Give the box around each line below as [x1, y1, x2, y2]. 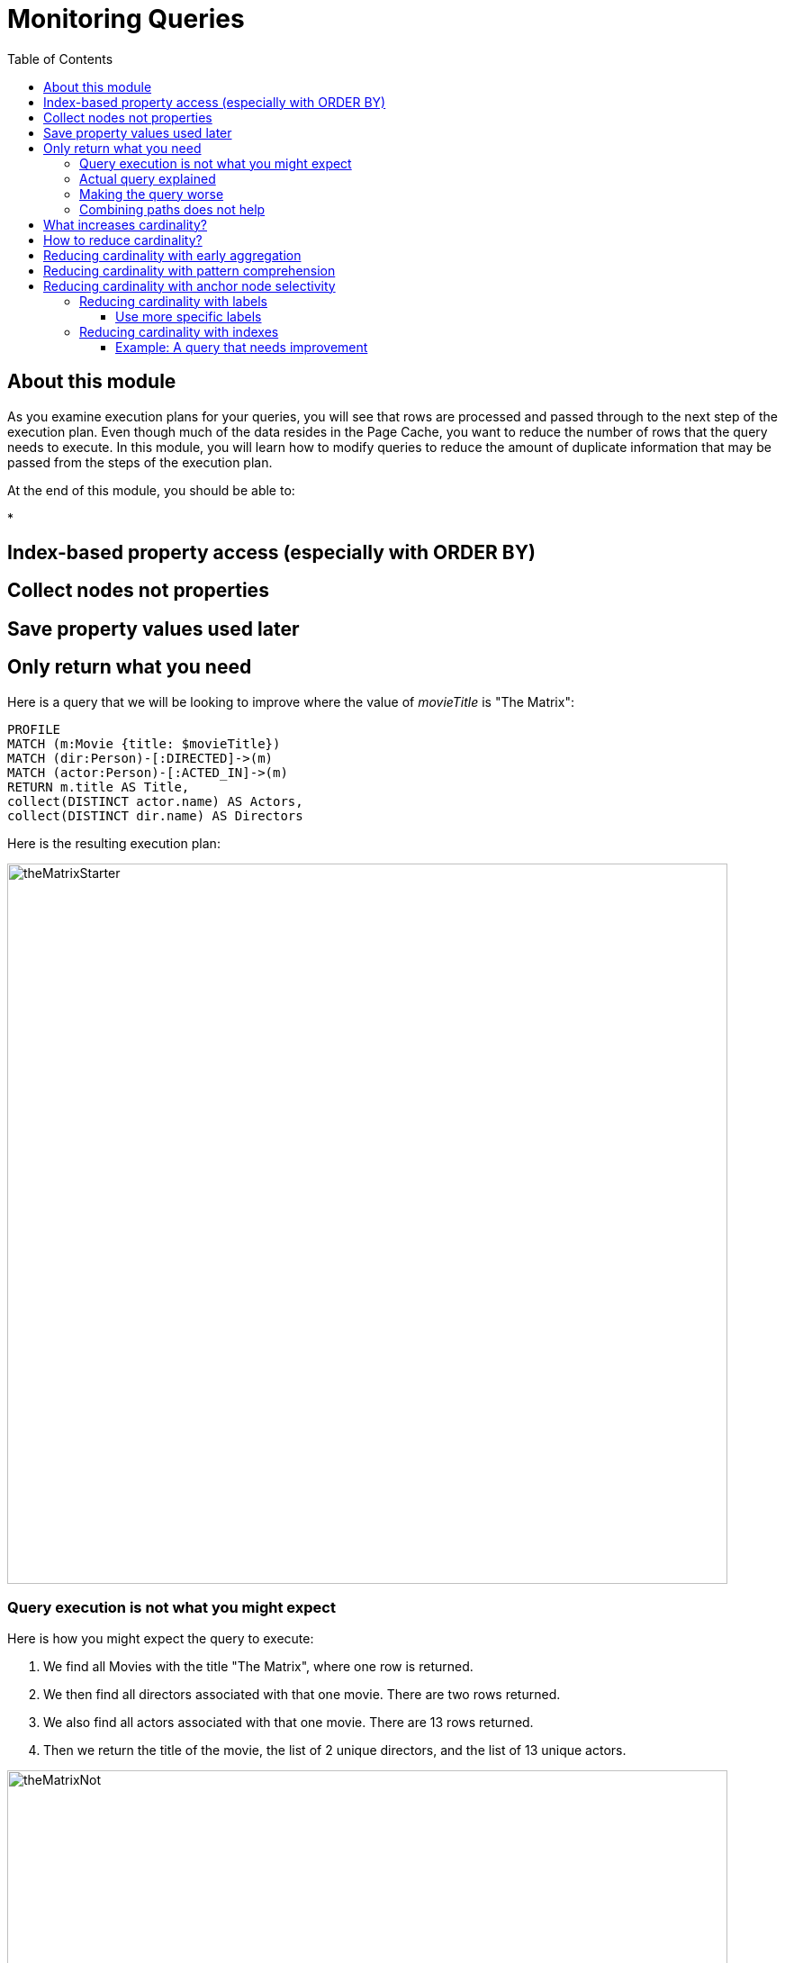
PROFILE [7, 721, 61, 737]
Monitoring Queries [7, 4, 245, 34]
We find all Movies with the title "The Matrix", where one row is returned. [43, 1659, 474, 1675]
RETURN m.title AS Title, [7, 779, 190, 794]
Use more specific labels [115, 308, 262, 324]
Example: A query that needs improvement [115, 339, 368, 355]
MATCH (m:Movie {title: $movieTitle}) [7, 736, 281, 751]
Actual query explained [79, 170, 216, 186]
